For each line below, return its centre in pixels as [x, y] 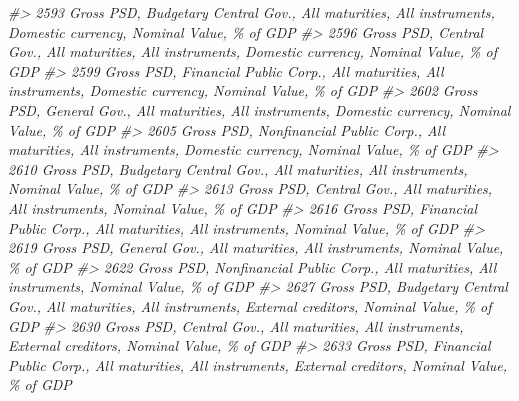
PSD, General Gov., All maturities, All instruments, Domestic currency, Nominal [259, 109]
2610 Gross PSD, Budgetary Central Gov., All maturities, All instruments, [238, 168]
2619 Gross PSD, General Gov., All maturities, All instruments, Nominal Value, [256, 247]
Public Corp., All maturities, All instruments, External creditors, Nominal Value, [258, 364]
